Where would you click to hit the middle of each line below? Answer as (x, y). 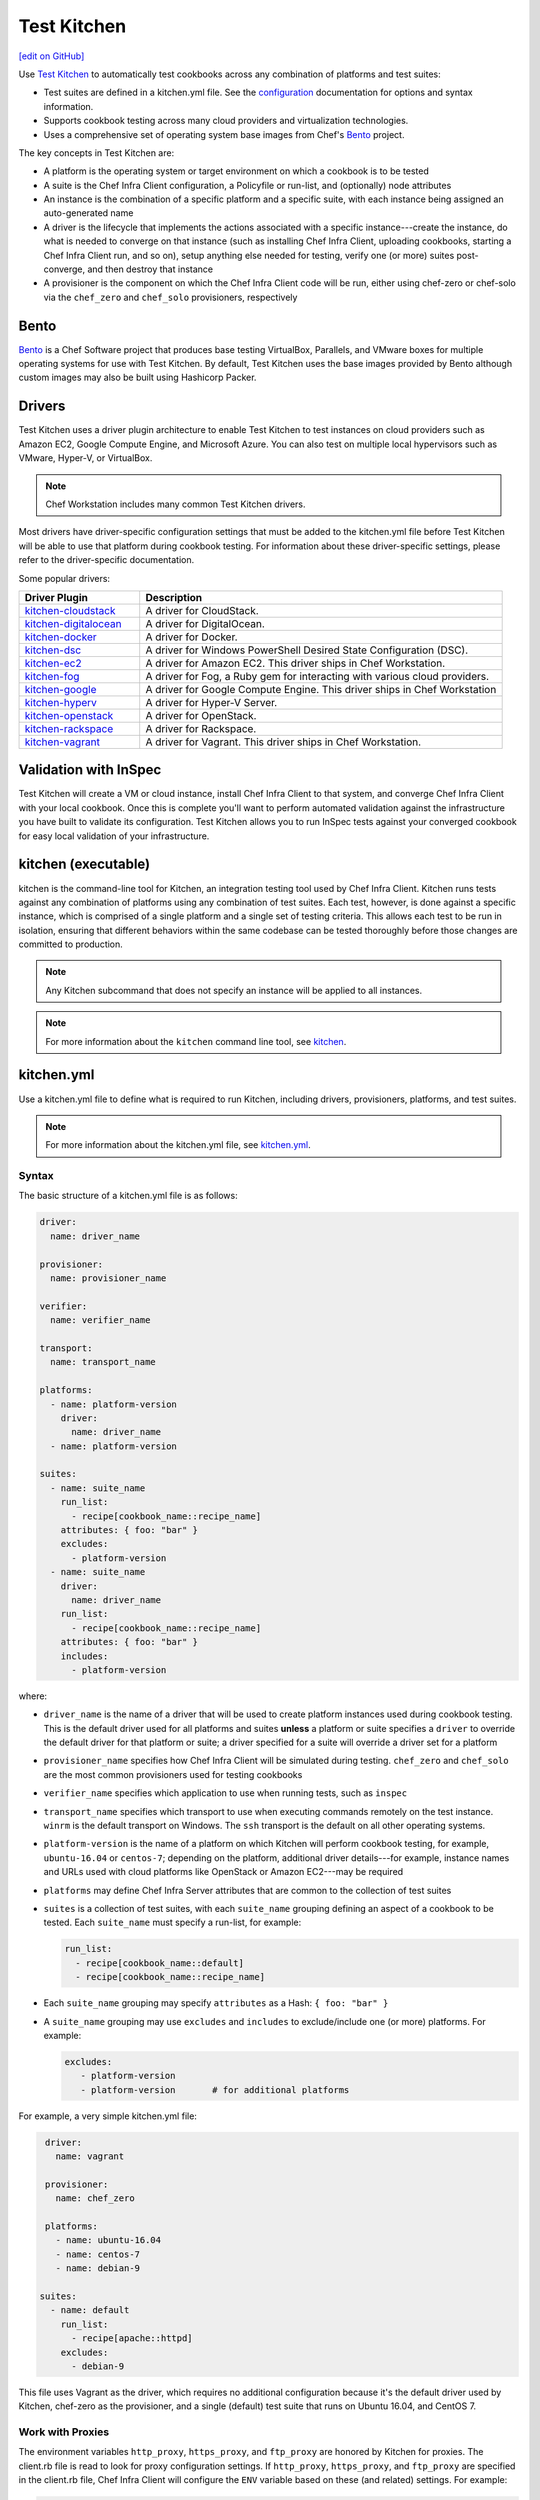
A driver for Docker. (192, 637)
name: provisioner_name (108, 1278)
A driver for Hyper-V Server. (211, 702)
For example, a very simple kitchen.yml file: (107, 2116)
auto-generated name (88, 213)
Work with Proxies (64, 2432)
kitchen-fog (52, 676)
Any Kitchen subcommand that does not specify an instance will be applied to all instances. (234, 990)
